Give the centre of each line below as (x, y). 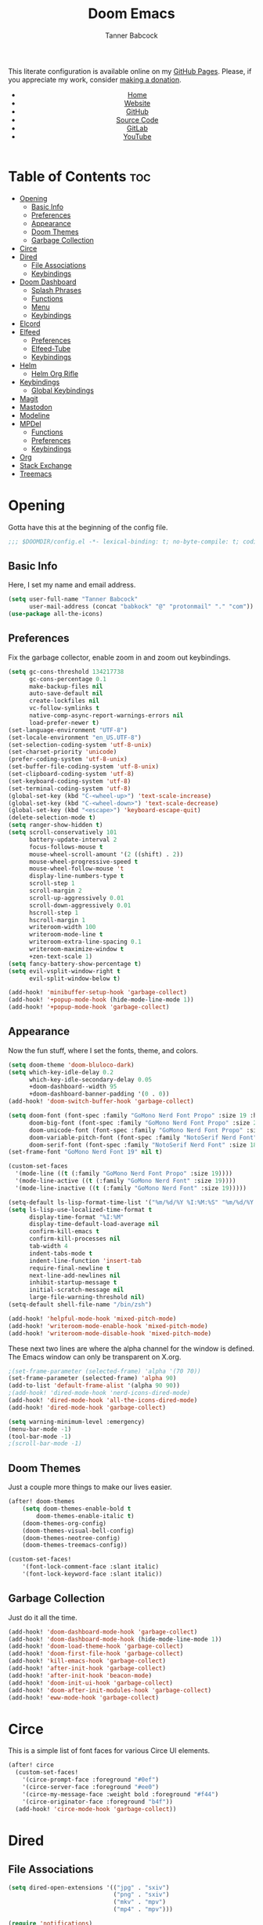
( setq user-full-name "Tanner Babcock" (73, 599)
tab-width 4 (48, 1246)
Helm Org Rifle (55, 373)
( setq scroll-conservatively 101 (63, 833)
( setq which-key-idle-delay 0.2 (61, 1072)
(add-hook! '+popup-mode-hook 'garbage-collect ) (89, 1007)
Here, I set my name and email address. (72, 585)
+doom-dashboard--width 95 (73, 1087)
